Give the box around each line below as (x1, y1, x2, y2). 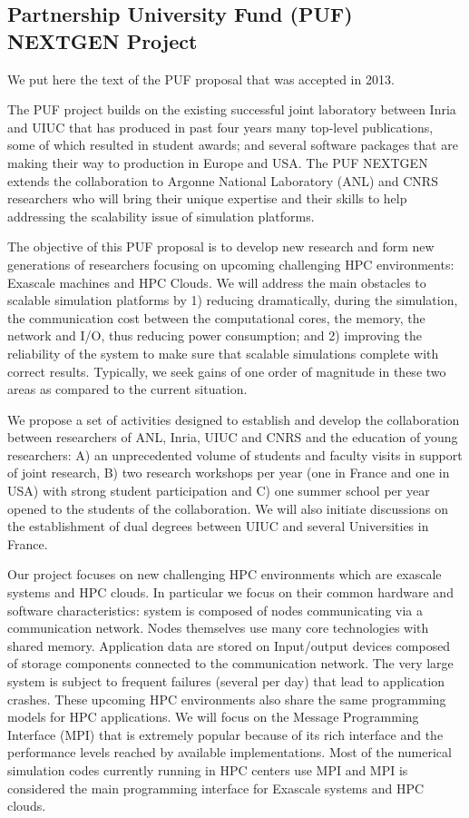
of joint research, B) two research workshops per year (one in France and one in (7, 463, 450, 482)
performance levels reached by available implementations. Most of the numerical (7, 743, 452, 762)
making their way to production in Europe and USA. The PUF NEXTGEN (7, 153, 428, 172)
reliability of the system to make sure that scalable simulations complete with (7, 343, 439, 362)
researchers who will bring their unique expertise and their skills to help (7, 189, 407, 208)
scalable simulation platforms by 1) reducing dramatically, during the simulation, (7, 291, 458, 310)
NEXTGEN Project (7, 26, 198, 54)
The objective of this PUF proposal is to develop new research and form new (7, 237, 435, 256)
